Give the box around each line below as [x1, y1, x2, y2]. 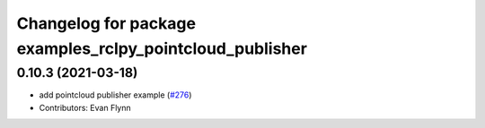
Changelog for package [16, 13, 197, 33]
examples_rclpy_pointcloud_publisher [16, 38, 307, 58]
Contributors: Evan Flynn [39, 102, 132, 113]
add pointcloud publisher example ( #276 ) [39, 90, 192, 100]
